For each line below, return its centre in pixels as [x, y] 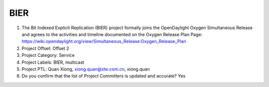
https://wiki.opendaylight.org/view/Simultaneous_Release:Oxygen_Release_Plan [104, 42]
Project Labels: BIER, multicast [53, 62]
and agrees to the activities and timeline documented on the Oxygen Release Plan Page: [112, 34]
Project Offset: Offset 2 [45, 48]
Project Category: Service [48, 55]
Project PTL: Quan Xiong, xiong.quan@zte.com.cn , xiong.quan [86, 69]
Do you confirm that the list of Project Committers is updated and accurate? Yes [104, 76]
